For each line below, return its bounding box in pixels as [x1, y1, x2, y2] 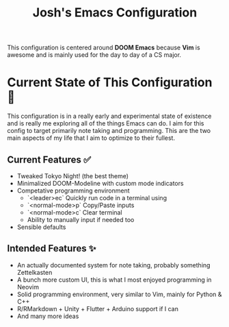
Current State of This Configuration [7, 75, 213, 90]
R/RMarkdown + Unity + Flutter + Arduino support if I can [16, 304, 179, 313]
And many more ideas [16, 312, 79, 320]
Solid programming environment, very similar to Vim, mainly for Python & [16, 290, 222, 298]
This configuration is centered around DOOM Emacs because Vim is [7, 43, 200, 52]
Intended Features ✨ [7, 243, 96, 254]
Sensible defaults [16, 223, 66, 231]
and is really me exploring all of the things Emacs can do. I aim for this [7, 119, 204, 128]
